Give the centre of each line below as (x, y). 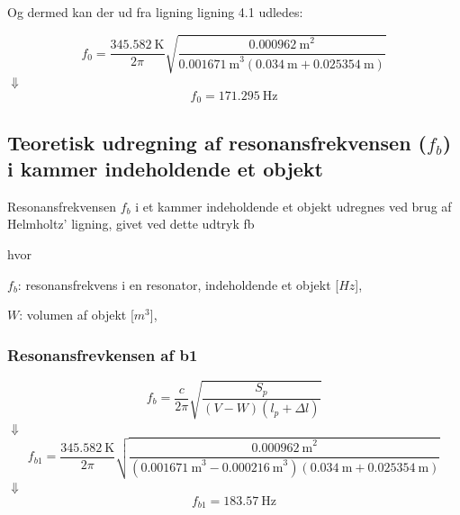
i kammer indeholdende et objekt (165, 168)
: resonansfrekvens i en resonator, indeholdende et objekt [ (178, 284)
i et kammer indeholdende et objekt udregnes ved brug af (293, 206)
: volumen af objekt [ (77, 315)
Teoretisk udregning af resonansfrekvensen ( (217, 142)
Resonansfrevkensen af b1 (103, 354)
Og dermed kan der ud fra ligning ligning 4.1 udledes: (155, 12)
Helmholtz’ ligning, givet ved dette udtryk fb (131, 224)
